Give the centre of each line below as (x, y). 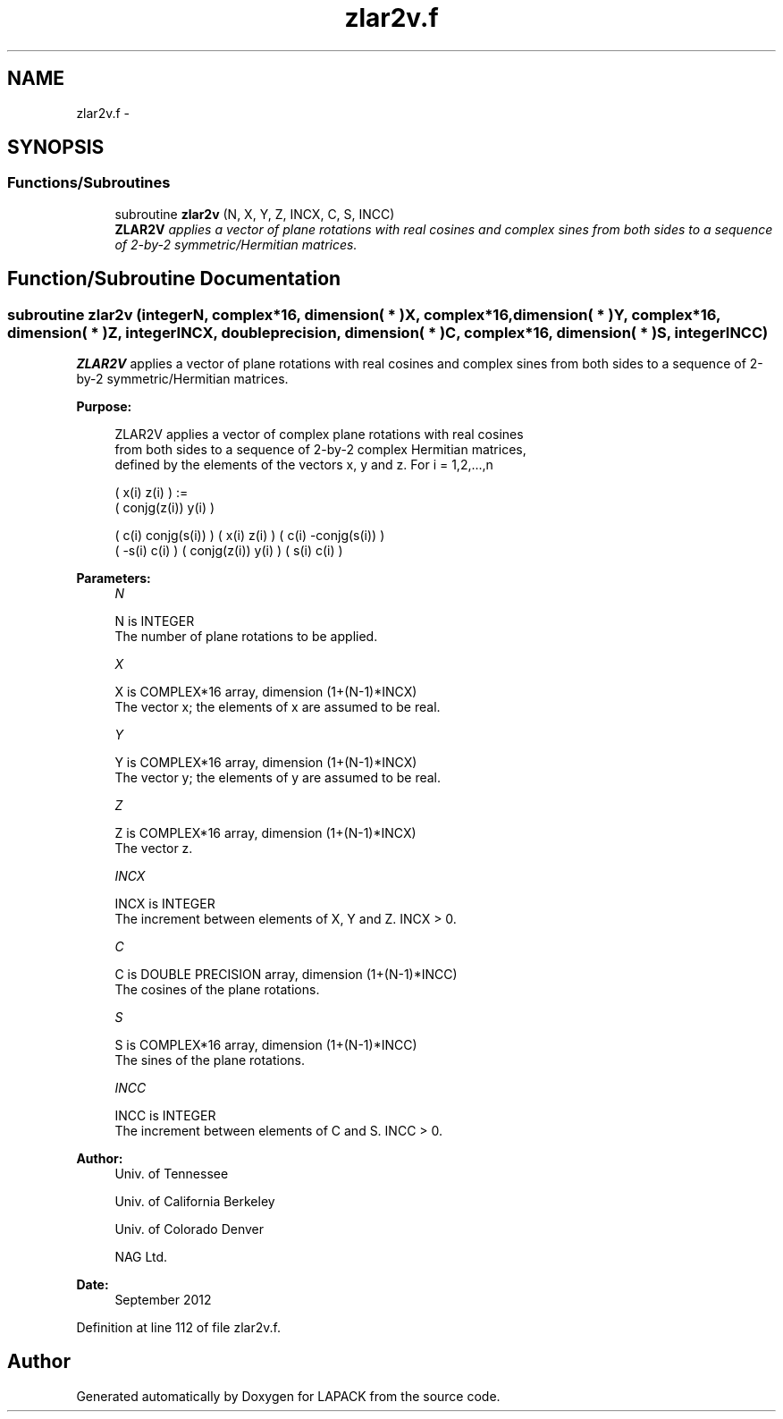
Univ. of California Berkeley (195, 1202)
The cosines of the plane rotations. (217, 990)
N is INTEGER (155, 621)
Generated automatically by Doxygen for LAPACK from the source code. (288, 1396)
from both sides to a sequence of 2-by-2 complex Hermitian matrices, (320, 450)
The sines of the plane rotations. (210, 1060)
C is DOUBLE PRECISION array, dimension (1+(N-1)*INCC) (286, 975)
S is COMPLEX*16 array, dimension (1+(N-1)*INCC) (266, 1045)
